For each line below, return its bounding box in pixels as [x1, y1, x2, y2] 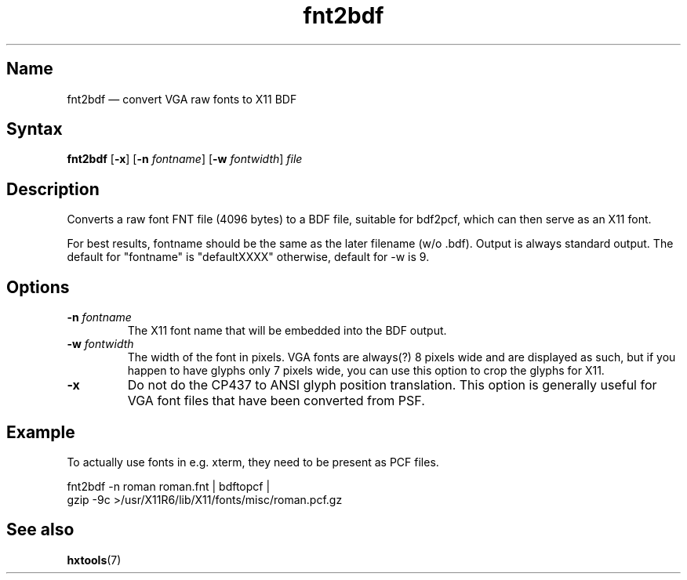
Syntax [6, 119, 63, 140]
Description [6, 179, 100, 199]
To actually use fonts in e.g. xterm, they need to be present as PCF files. [67, 455, 439, 469]
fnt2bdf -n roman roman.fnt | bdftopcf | [67, 479, 271, 493]
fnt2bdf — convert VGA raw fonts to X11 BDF [67, 92, 297, 106]
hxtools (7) [67, 553, 122, 567]
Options [6, 277, 70, 297]
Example [6, 422, 75, 442]
